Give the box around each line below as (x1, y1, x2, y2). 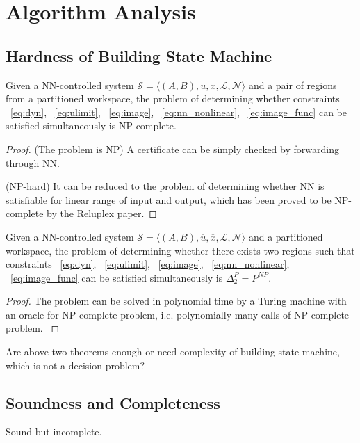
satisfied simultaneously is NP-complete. (6, 118, 177, 133)
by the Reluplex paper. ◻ (47, 206, 157, 220)
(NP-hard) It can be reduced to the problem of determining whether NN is (6, 179, 325, 193)
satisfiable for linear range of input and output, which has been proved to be (6, 192, 332, 207)
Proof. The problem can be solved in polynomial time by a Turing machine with (6, 293, 347, 308)
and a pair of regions (248, 77, 337, 92)
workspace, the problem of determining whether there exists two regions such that (6, 243, 355, 257)
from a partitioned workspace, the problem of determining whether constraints (6, 91, 340, 106)
